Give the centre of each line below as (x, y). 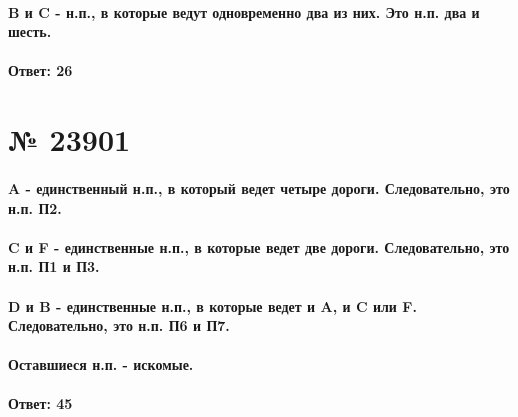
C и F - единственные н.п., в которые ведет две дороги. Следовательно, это (259, 246)
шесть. (30, 31)
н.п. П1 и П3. (54, 266)
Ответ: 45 (40, 403)
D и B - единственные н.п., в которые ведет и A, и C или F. (212, 305)
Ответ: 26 (40, 70)
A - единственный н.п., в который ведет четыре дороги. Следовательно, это (259, 187)
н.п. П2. (35, 207)
